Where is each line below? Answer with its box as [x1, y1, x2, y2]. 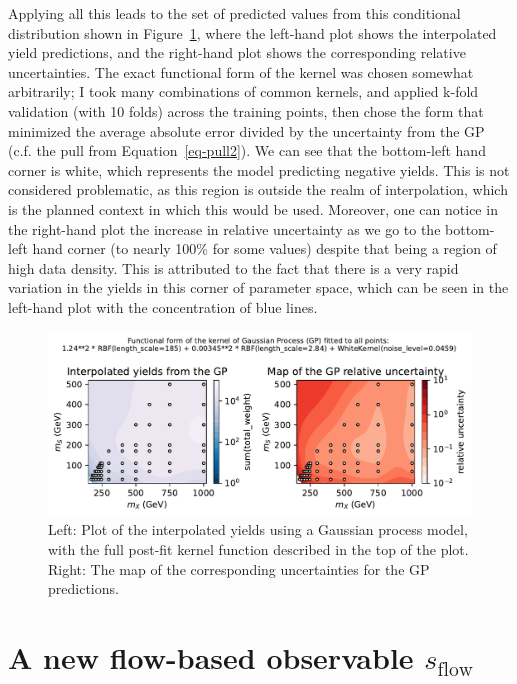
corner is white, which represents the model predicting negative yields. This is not [8, 159, 510, 180]
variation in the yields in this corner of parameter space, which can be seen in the [8, 277, 509, 298]
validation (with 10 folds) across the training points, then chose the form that [8, 100, 484, 121]
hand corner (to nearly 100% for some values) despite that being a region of [32, 238, 497, 259]
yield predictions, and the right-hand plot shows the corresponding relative [8, 42, 466, 63]
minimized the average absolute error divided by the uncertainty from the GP [8, 120, 485, 141]
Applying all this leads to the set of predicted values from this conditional [8, 3, 461, 23]
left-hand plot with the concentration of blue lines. [8, 296, 318, 317]
